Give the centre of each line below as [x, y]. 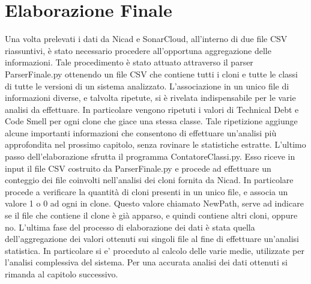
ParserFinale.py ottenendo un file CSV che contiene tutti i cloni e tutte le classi [151, 74]
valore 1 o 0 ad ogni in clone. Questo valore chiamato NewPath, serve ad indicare [154, 203]
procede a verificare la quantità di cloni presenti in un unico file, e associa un [146, 191]
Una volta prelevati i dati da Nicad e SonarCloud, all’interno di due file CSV [146, 39]
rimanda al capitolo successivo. [62, 274]
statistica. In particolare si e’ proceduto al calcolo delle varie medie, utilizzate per [155, 250]
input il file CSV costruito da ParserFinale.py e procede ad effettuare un [138, 168]
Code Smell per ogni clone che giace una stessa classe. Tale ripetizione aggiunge [151, 121]
